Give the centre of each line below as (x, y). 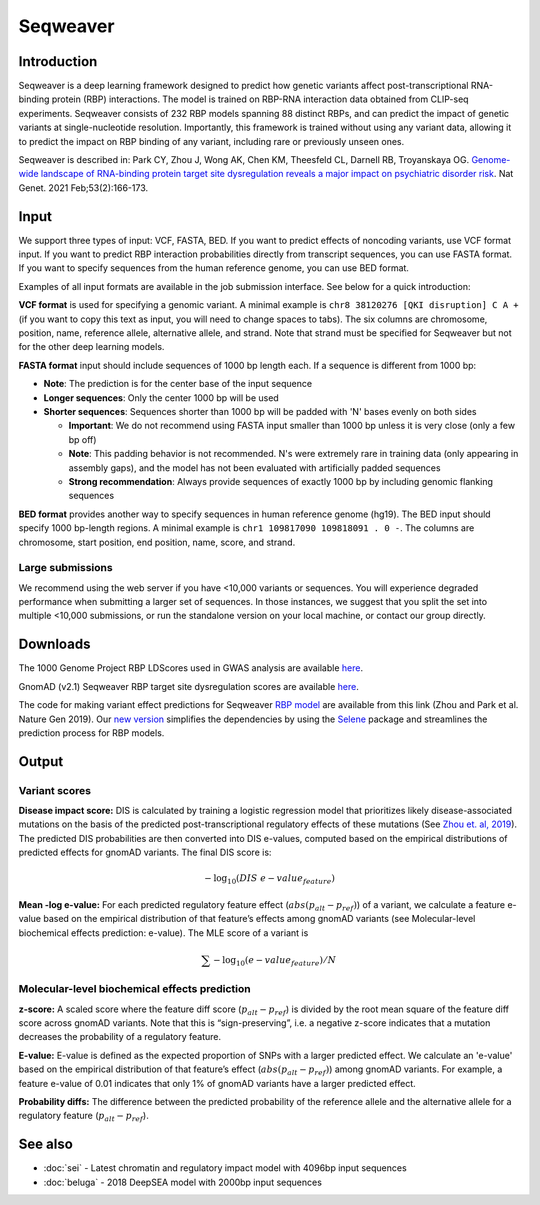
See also (46, 1144)
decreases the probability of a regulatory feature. (120, 1037)
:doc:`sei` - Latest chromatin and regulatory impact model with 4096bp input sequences (225, 1168)
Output (41, 761)
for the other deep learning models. (91, 347)
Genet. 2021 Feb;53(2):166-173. (83, 187)
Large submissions (66, 568)
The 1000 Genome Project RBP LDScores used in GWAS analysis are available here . (191, 668)
